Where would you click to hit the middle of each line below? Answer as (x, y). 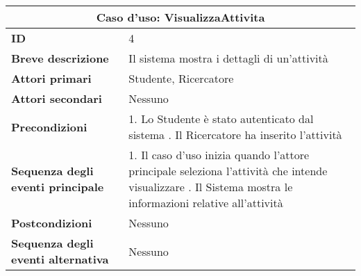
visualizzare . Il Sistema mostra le (211, 187)
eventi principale (58, 187)
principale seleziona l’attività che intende (228, 171)
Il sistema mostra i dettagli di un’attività (228, 58)
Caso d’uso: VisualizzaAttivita (180, 17)
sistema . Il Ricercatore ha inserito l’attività (235, 135)
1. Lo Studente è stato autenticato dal (221, 119)
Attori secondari (57, 98)
